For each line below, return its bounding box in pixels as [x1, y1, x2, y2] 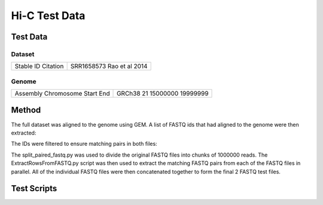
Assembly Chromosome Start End [14, 90, 110, 98]
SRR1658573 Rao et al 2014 [70, 62, 148, 71]
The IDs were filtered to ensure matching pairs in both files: [11, 140, 158, 148]
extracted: [11, 129, 36, 136]
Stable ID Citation [14, 62, 64, 71]
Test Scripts [11, 183, 57, 194]
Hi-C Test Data [11, 9, 86, 22]
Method [11, 105, 41, 115]
